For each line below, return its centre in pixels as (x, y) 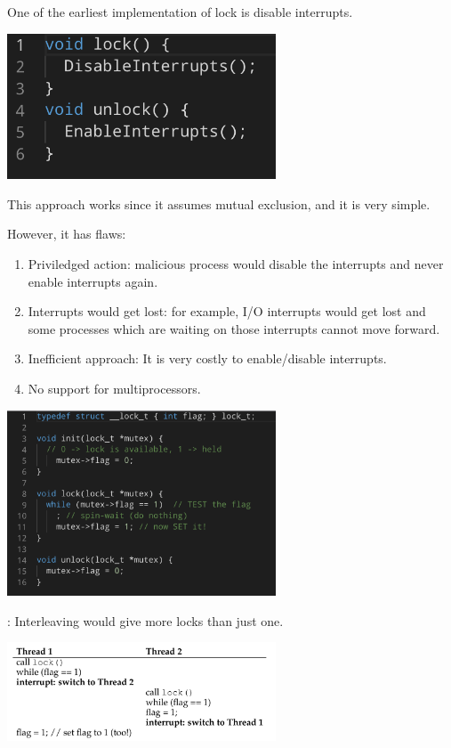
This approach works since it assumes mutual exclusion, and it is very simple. (219, 203)
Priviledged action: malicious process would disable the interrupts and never (236, 263)
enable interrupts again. (93, 281)
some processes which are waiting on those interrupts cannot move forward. (234, 328)
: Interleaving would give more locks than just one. (145, 620)
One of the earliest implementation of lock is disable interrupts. (180, 12)
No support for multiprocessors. (114, 388)
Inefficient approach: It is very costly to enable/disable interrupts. (207, 358)
